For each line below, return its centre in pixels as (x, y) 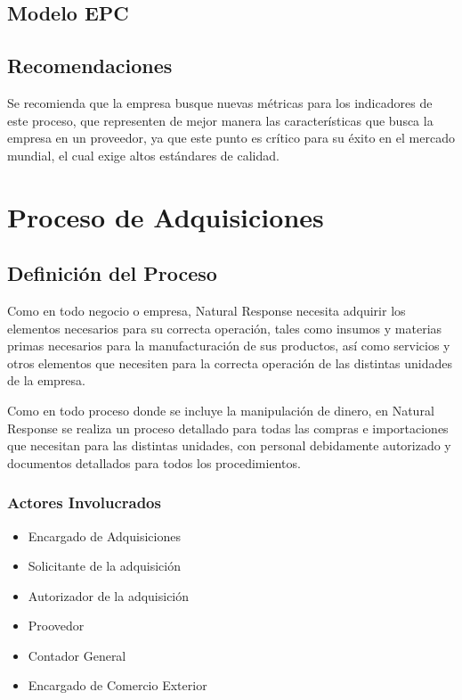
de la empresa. (46, 380)
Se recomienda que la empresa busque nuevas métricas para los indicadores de (220, 102)
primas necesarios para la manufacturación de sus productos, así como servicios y (229, 346)
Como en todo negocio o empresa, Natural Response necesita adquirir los (207, 310)
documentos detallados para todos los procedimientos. (154, 462)
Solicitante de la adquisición (105, 566)
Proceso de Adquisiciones (166, 216)
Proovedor (56, 626)
